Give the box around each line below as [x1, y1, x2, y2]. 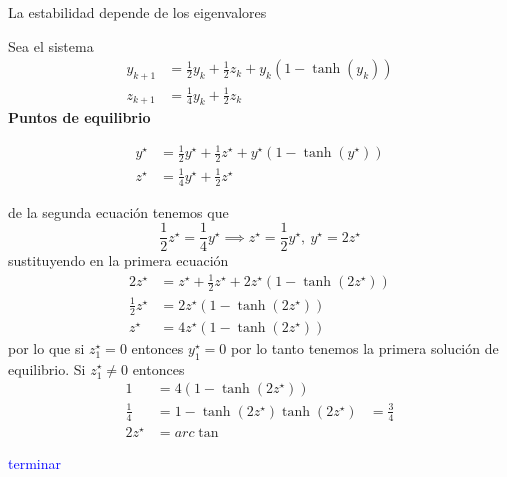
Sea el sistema [8, 35, 94, 56]
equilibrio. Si [8, 358, 86, 379]
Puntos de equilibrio [8, 107, 151, 128]
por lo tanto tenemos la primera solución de [230, 337, 499, 358]
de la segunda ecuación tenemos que [8, 201, 229, 222]
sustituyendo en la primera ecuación [8, 250, 229, 271]
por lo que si [8, 337, 85, 358]
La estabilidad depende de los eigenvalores [8, 2, 267, 22]
